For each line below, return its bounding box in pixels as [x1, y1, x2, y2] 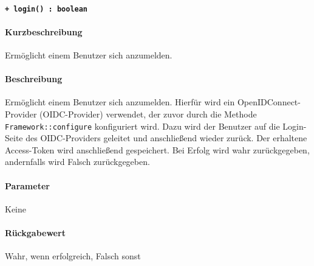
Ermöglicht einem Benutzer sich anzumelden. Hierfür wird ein [5, 96, 235, 108]
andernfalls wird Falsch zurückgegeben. [5, 155, 150, 168]
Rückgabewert [5, 226, 66, 239]
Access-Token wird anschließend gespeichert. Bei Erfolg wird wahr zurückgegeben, [5, 143, 310, 156]
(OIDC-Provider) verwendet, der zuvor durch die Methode [39, 108, 257, 121]
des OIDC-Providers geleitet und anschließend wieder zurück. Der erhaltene [26, 131, 307, 144]
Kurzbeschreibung [5, 25, 83, 38]
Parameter [5, 179, 50, 192]
